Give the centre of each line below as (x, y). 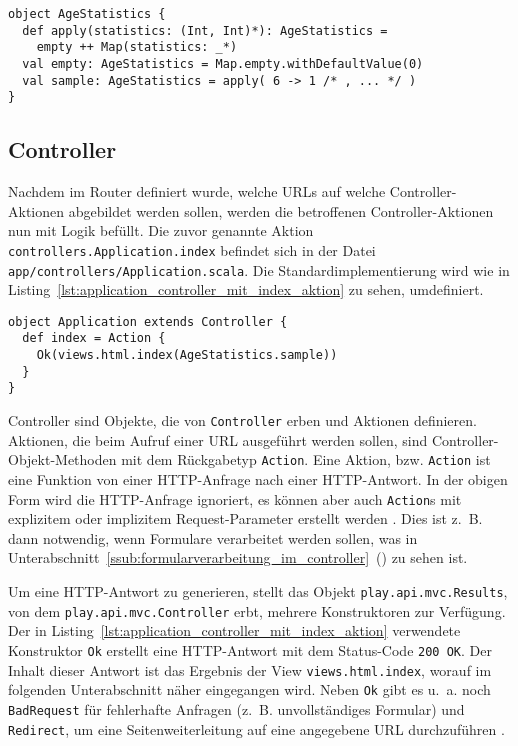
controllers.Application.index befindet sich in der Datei (192, 249)
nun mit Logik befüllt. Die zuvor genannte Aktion (161, 230)
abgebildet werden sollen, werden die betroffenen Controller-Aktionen (281, 210)
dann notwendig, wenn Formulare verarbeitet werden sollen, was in (213, 537)
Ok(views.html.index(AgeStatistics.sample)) (187, 355)
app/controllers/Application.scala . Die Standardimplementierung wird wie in (259, 269)
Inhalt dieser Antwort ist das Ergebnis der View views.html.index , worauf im (250, 669)
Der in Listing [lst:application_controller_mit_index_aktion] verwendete (234, 630)
